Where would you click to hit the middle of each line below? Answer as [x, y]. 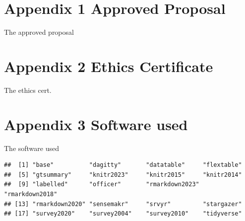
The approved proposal [39, 32]
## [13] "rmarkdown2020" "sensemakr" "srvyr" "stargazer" [123, 204]
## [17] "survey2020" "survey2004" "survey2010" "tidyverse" [123, 214]
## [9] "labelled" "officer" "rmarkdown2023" [102, 184]
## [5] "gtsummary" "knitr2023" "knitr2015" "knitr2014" [123, 175]
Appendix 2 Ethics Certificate [109, 66]
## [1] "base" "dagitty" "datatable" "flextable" [123, 165]
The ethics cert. [28, 90]
